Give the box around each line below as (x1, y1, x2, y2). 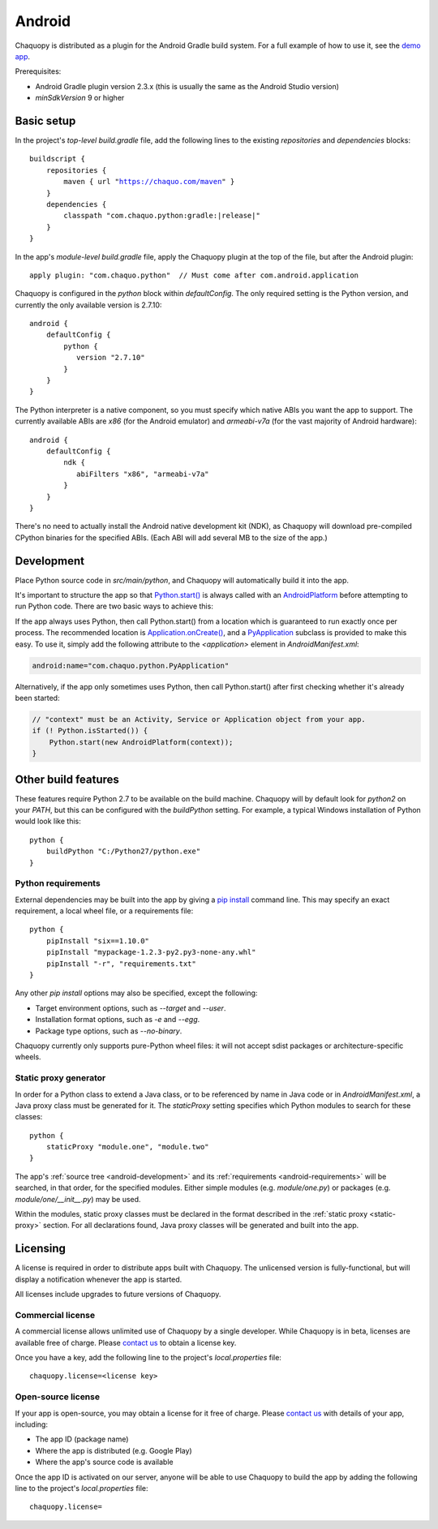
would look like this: (15, 816, 81, 827)
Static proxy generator (15, 1072, 106, 1084)
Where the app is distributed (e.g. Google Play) (35, 1445, 192, 1455)
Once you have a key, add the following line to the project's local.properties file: (15, 1353, 281, 1363)
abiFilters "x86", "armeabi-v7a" (75, 469, 210, 479)
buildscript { (29, 154, 85, 164)
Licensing (15, 1242, 67, 1256)
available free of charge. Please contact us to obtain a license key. (15, 1338, 237, 1347)
